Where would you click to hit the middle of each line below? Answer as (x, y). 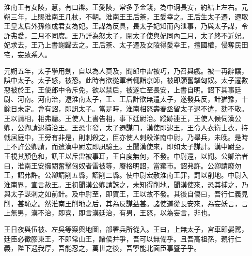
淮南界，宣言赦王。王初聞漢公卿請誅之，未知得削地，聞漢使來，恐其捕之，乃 (126, 184)
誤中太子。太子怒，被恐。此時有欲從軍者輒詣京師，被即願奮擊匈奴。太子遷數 (126, 80)
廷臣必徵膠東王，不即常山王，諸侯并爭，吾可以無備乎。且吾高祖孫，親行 (119, 238)
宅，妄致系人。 (28, 54)
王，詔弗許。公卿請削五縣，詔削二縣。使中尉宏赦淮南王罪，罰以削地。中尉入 (126, 175)
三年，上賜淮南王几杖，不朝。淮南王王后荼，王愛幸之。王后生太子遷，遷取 (129, 16)
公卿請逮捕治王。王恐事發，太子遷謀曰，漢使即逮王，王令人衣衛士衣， (129, 128)
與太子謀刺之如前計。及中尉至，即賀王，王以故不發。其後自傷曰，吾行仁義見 (126, 194)
